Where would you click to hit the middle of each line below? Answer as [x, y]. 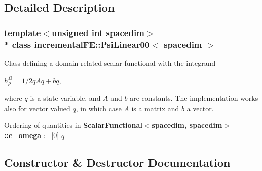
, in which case [99, 108]
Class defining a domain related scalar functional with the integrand [110, 63]
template [23, 32]
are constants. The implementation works [194, 98]
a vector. [200, 108]
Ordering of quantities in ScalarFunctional [73, 125]
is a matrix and [155, 108]
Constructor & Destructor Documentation [117, 162]
